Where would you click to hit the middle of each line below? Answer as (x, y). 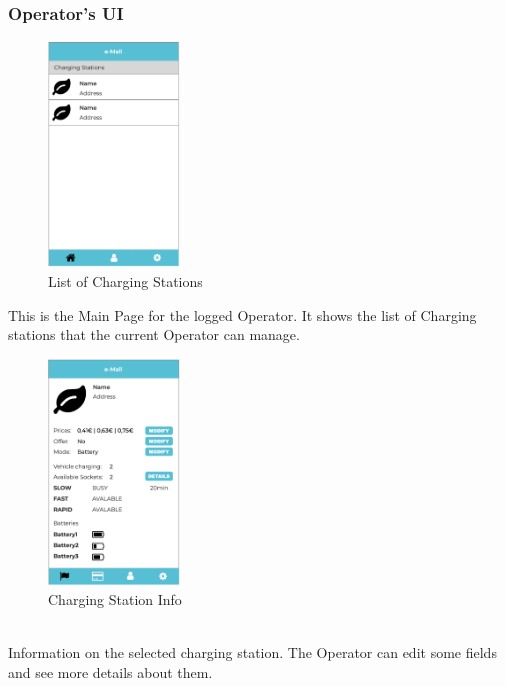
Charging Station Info (115, 599)
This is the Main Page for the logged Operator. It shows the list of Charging (242, 314)
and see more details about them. (110, 671)
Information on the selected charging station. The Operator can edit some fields (252, 652)
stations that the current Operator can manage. (154, 334)
